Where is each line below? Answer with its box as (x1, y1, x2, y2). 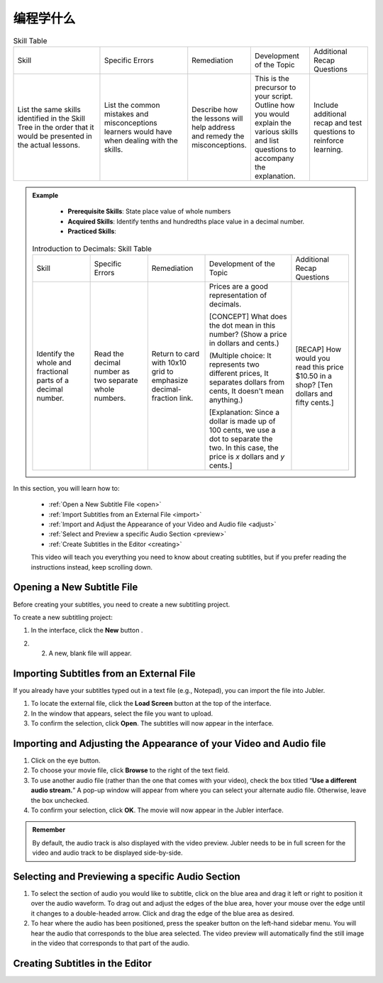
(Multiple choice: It (209, 350, 272, 360)
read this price (295, 362, 344, 372)
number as (94, 366, 131, 376)
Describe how (191, 104, 238, 114)
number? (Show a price (209, 329, 287, 339)
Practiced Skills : (67, 227, 117, 235)
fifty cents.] (295, 397, 334, 407)
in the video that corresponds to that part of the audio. (30, 939, 190, 948)
